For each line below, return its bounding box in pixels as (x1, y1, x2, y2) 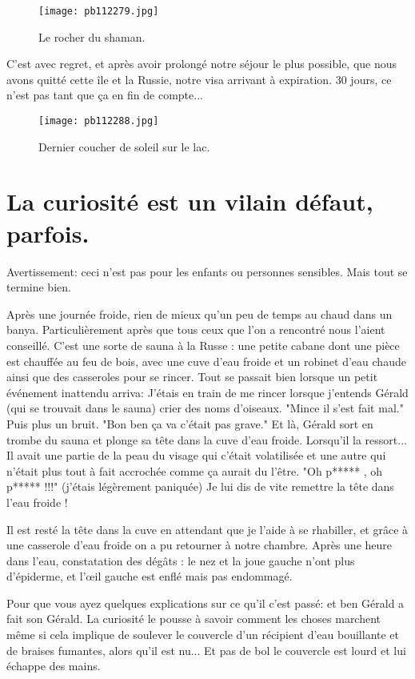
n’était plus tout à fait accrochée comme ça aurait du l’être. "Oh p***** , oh (6, 462, 383, 479)
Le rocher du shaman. (38, 28, 146, 45)
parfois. (6, 216, 90, 249)
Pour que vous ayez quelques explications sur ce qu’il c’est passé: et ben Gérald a (6, 594, 405, 611)
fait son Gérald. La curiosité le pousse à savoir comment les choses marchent (6, 610, 381, 627)
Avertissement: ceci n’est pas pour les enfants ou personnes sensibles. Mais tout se (6, 263, 408, 279)
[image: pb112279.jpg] (38, 6, 159, 17)
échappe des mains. (6, 657, 101, 674)
